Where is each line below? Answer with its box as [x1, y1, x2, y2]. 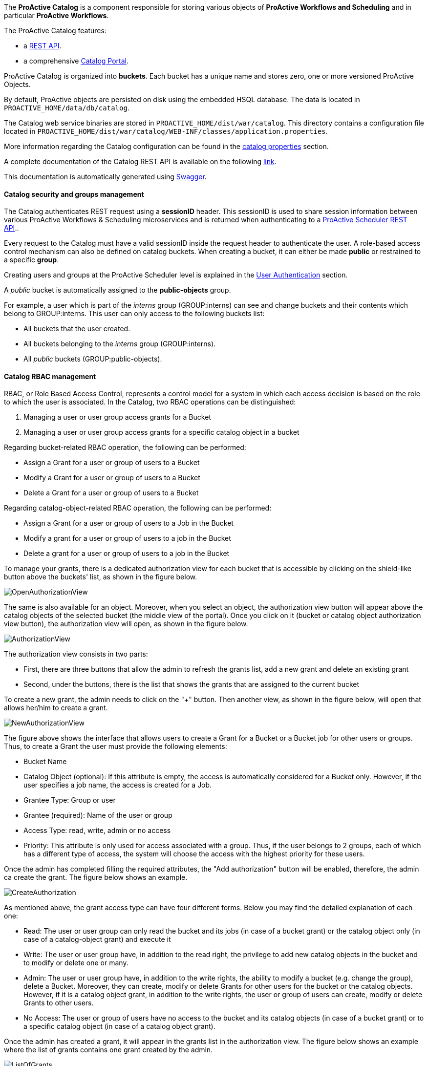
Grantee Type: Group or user [23, 796, 116, 805]
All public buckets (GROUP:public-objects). [23, 355, 162, 363]
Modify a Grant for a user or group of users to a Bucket [23, 473, 200, 482]
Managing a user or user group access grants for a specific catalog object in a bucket [23, 428, 300, 437]
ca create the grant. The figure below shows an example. [4, 873, 188, 882]
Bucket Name [23, 757, 67, 766]
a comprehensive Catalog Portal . [23, 57, 129, 65]
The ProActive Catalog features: [4, 26, 107, 35]
